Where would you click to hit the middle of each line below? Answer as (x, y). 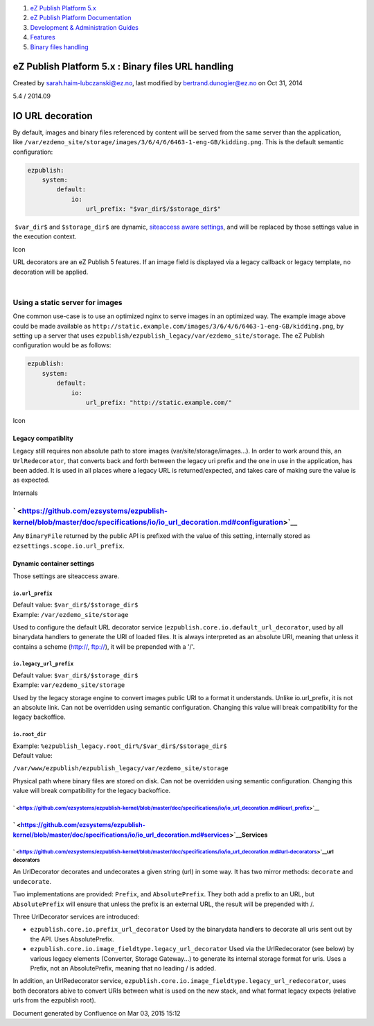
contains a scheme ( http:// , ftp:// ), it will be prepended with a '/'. (104, 646)
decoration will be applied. (51, 272)
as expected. (31, 480)
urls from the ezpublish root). (54, 1000)
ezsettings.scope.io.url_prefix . (69, 546)
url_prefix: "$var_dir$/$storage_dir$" (153, 209)
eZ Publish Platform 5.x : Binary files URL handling (123, 67)
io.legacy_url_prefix (43, 664)
